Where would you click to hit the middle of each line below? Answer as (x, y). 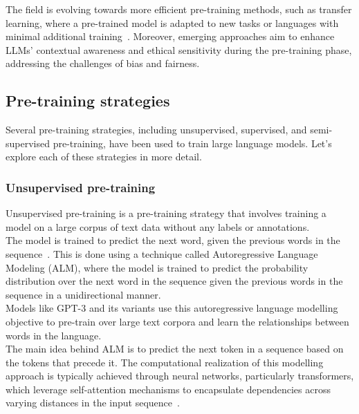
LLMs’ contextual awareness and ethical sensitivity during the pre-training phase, (179, 49)
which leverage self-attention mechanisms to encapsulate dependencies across (168, 389)
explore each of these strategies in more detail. (104, 157)
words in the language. (54, 335)
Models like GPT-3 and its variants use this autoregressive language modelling (172, 308)
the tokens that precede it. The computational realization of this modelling (165, 362)
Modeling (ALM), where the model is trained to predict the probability (157, 267)
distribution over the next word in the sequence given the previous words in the (174, 281)
